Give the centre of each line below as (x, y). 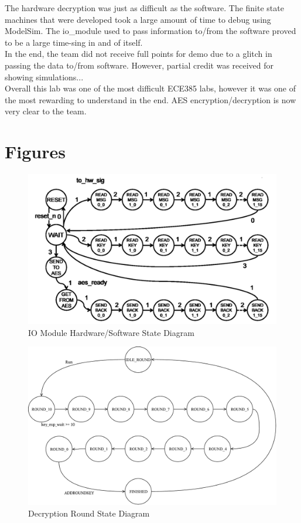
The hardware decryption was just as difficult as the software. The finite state (144, 8)
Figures (35, 152)
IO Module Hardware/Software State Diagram (111, 332)
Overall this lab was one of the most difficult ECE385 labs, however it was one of (150, 88)
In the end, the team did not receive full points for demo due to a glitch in (138, 54)
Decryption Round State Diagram (89, 513)
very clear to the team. (46, 111)
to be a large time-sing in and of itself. (74, 42)
